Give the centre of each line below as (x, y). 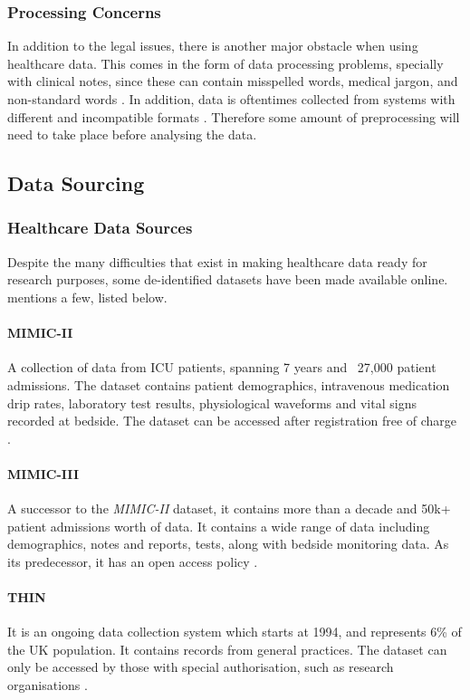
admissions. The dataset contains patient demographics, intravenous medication (229, 384)
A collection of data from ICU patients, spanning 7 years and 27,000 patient (222, 367)
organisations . (48, 685)
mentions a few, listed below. (87, 297)
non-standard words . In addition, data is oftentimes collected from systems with (231, 99)
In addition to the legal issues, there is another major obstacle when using (213, 46)
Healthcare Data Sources (100, 228)
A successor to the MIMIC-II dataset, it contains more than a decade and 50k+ (229, 508)
